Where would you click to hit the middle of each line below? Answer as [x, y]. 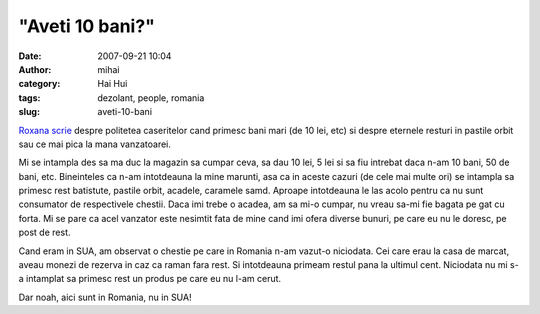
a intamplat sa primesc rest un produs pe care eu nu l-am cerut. [150, 279]
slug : [29, 112]
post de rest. [44, 232]
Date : [30, 56]
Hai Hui [112, 84]
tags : [29, 97]
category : [39, 84]
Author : [35, 69]
